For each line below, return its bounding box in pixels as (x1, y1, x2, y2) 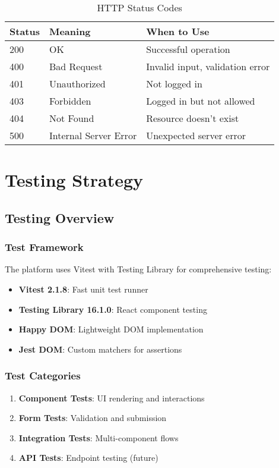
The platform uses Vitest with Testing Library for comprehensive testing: (5, 263, 272, 275)
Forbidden (49, 94, 91, 108)
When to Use (146, 24, 210, 38)
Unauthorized (49, 77, 106, 90)
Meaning (49, 24, 91, 38)
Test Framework (5, 240, 84, 255)
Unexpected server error (146, 128, 246, 142)
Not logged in (146, 77, 202, 90)
